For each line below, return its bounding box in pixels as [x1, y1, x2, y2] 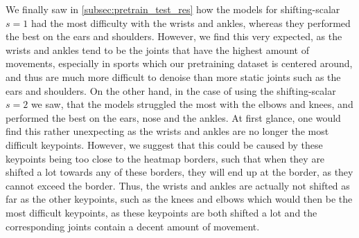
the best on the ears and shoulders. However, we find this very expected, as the [6, 29, 342, 44]
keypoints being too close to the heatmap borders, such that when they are [6, 151, 325, 165]
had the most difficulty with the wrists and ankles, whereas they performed [30, 15, 351, 30]
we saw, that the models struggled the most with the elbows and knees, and [30, 97, 353, 111]
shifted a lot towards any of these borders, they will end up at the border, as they [6, 165, 353, 179]
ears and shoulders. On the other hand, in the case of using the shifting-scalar [6, 83, 336, 98]
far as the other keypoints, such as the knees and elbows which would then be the [6, 192, 353, 206]
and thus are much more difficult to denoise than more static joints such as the [6, 69, 341, 84]
